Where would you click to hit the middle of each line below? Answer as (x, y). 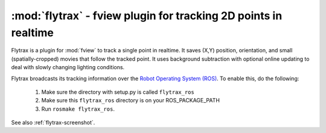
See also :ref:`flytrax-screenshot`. (53, 123)
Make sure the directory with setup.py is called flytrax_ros (118, 92)
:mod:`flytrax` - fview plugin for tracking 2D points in (147, 16)
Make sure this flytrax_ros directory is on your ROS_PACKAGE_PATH (131, 101)
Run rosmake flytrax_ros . (78, 109)
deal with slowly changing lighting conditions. (68, 67)
